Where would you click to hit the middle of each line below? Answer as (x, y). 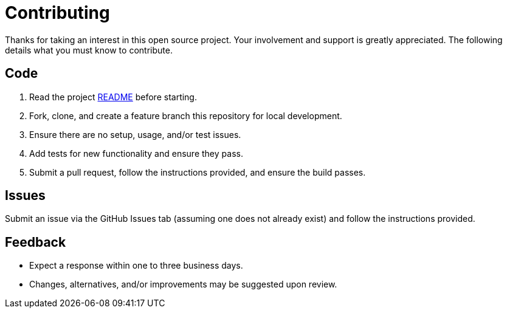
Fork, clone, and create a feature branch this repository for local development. (186, 115)
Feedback (36, 242)
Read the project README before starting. (113, 97)
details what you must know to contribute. (89, 50)
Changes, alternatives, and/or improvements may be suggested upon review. (183, 284)
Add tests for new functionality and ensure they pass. (136, 153)
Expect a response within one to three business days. (136, 266)
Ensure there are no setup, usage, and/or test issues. (135, 134)
